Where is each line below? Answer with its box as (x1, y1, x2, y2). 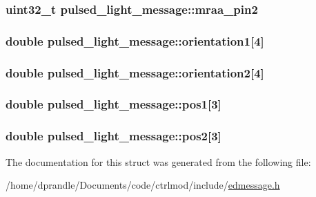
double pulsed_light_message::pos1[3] (6, 95, 221, 113)
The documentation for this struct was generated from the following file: (6, 154, 311, 169)
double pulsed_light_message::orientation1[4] (6, 32, 264, 49)
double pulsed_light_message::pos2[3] (6, 127, 221, 144)
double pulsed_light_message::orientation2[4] (6, 64, 264, 81)
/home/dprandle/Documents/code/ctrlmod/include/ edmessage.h (6, 178, 280, 192)
